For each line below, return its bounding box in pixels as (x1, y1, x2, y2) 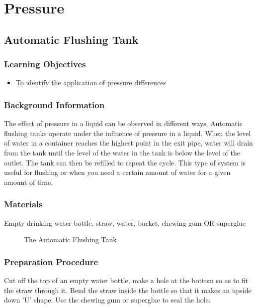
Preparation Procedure (4, 255, 98, 268)
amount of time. (4, 176, 53, 187)
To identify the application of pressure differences (15, 77, 166, 88)
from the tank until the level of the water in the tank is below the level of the (4, 147, 240, 157)
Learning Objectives (4, 58, 86, 70)
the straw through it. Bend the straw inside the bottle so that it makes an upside (4, 285, 252, 295)
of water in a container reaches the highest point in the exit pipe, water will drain (4, 138, 253, 148)
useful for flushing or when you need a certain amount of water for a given (4, 167, 231, 177)
